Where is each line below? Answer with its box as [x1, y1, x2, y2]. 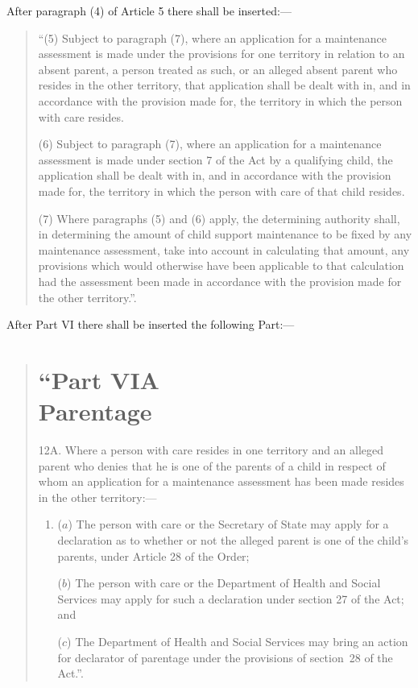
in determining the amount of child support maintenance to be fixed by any [38, 226, 412, 242]
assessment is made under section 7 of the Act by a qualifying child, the [38, 151, 393, 168]
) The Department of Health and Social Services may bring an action [67, 632, 408, 649]
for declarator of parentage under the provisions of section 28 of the [57, 649, 393, 665]
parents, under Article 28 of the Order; [57, 547, 250, 564]
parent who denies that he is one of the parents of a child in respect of [38, 457, 386, 474]
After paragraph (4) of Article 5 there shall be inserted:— [6, 2, 292, 19]
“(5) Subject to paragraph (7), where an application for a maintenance [38, 29, 387, 46]
